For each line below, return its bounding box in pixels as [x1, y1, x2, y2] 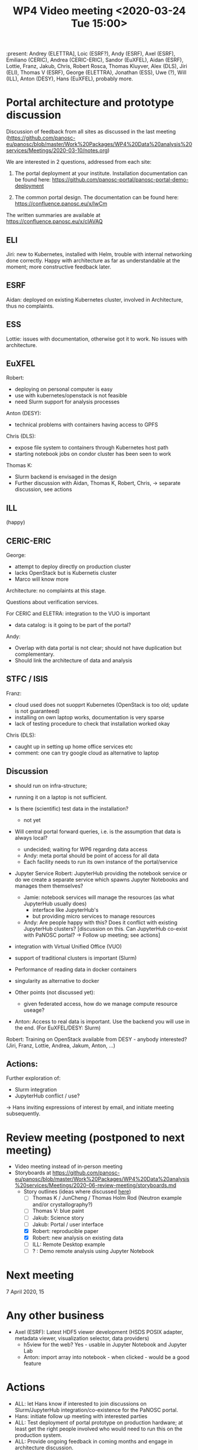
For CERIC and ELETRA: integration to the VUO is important [6, 610, 151, 617]
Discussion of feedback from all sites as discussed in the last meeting [6, 128, 176, 135]
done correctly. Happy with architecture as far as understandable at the [6, 257, 180, 264]
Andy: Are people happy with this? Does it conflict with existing [23, 918, 177, 926]
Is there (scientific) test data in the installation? [14, 805, 129, 812]
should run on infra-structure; [14, 782, 87, 789]
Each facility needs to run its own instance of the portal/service [23, 858, 178, 865]
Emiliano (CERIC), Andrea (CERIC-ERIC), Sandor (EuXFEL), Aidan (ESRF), [6, 56, 184, 63]
